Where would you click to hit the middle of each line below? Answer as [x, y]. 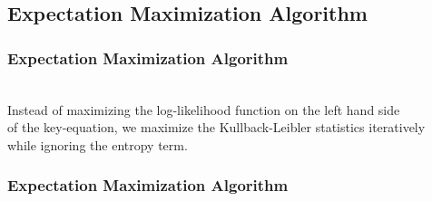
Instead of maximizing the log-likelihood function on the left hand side [204, 109]
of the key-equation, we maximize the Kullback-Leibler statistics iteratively [216, 127]
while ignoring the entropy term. [98, 144]
